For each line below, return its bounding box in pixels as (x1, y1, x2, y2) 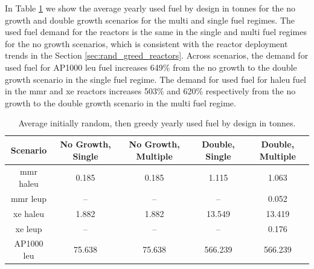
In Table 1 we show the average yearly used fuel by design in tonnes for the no (5, 2, 296, 14)
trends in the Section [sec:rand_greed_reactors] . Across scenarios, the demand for (5, 49, 309, 62)
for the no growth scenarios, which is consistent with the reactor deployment (5, 37, 288, 50)
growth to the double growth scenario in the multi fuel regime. (5, 96, 236, 109)
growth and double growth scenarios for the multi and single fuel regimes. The (5, 13, 295, 26)
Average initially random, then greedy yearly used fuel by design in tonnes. (18, 117, 296, 129)
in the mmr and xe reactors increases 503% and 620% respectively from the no (5, 85, 296, 97)
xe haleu (13, 207, 44, 219)
